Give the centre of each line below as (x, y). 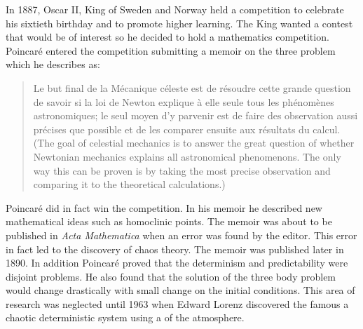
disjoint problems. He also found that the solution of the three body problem (171, 276)
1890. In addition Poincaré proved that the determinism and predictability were (177, 263)
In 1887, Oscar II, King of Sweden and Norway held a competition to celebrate (175, 9)
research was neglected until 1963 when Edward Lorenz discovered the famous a (177, 303)
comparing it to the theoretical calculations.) (129, 184)
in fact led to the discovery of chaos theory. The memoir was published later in (175, 249)
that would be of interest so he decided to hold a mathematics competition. (167, 37)
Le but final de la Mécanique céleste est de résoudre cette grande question (192, 87)
